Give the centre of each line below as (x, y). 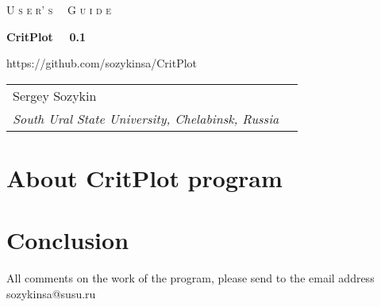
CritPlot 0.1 (46, 36)
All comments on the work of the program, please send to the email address (190, 278)
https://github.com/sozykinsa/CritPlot (102, 63)
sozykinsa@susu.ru (51, 293)
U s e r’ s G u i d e (59, 10)
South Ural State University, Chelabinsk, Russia (146, 118)
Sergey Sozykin (55, 95)
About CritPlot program (144, 177)
